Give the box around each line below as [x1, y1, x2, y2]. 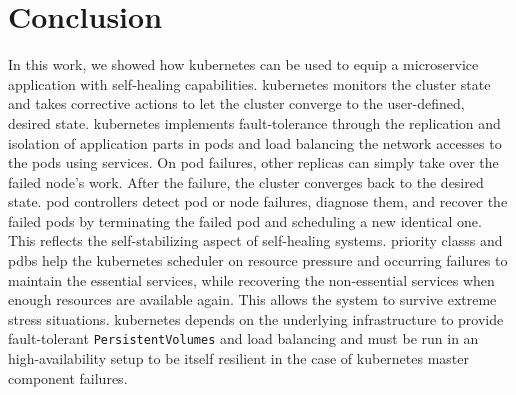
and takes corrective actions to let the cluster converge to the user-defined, [8, 93, 465, 114]
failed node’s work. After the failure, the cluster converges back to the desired [8, 171, 484, 192]
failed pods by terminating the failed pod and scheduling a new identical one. [8, 210, 482, 231]
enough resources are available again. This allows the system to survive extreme [8, 289, 497, 310]
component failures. [8, 367, 128, 388]
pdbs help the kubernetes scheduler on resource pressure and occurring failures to [8, 250, 508, 271]
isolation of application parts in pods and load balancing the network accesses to [8, 132, 502, 153]
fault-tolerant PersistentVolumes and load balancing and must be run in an [8, 328, 479, 349]
